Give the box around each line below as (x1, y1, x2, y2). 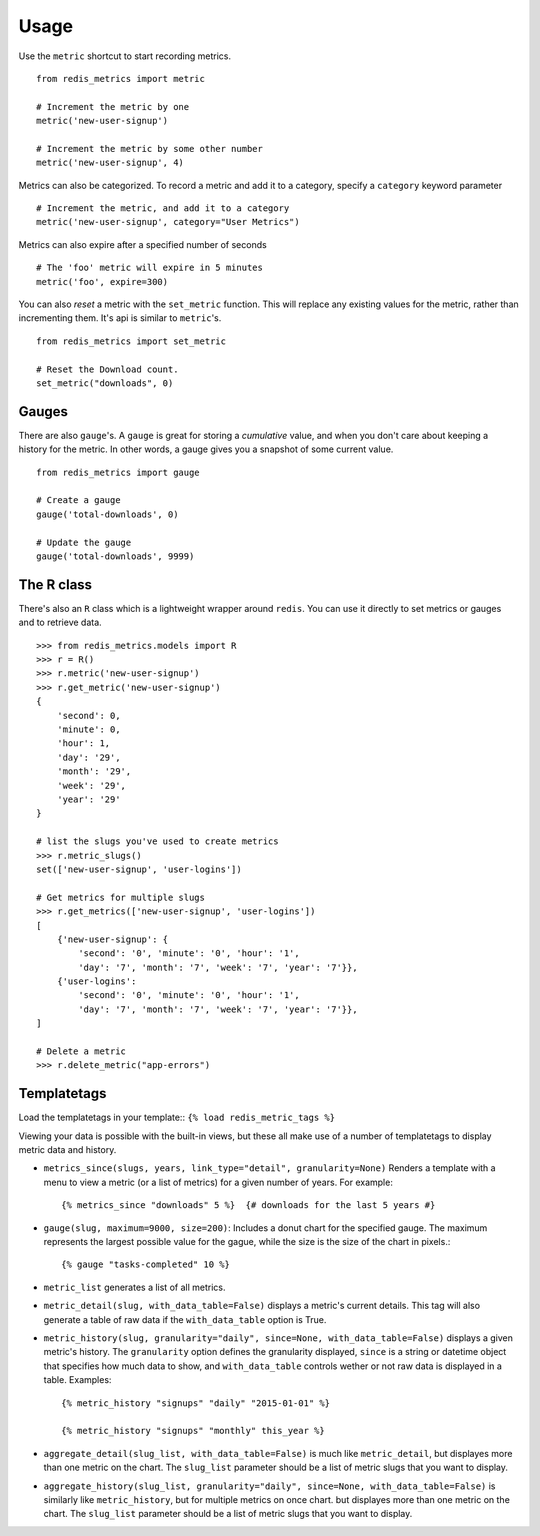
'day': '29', (56, 751, 121, 763)
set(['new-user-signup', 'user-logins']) (36, 863, 242, 875)
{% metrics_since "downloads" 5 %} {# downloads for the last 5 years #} (61, 1200, 436, 1211)
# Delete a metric (36, 1046, 127, 1057)
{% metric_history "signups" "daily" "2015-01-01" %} (61, 1397, 330, 1409)
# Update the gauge (36, 536, 132, 548)
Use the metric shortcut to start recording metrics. (18, 50, 232, 62)
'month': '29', (56, 766, 132, 777)
